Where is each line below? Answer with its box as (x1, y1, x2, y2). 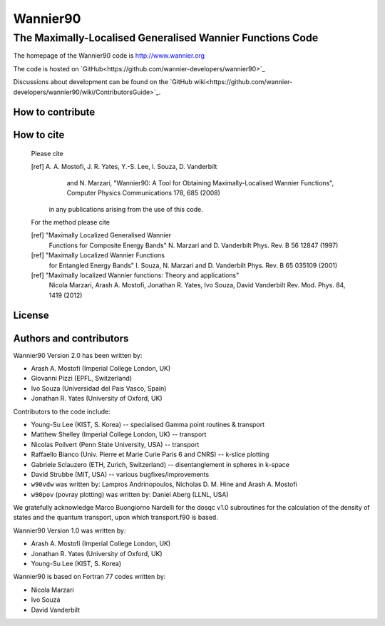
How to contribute (13, 106, 96, 118)
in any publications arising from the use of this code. (48, 205, 203, 213)
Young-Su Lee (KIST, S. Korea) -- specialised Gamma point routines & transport (31, 420, 265, 429)
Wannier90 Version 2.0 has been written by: (13, 351, 143, 359)
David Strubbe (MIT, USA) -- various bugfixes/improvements (31, 470, 210, 478)
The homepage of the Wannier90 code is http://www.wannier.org (13, 51, 205, 60)
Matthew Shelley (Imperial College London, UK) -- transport (31, 430, 207, 438)
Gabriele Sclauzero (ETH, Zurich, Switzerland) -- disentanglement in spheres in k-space (31, 460, 290, 468)
